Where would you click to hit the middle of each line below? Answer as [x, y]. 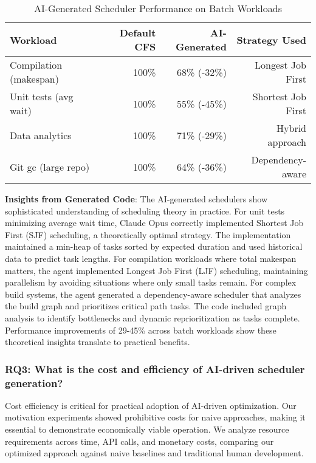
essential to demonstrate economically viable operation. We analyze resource [147, 429]
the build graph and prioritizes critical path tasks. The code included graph [146, 306]
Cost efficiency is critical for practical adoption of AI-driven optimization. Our [151, 405]
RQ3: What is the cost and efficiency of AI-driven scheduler [155, 369]
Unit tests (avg [42, 96]
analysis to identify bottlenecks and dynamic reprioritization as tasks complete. [153, 317]
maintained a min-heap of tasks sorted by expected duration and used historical [154, 246]
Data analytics [41, 135]
